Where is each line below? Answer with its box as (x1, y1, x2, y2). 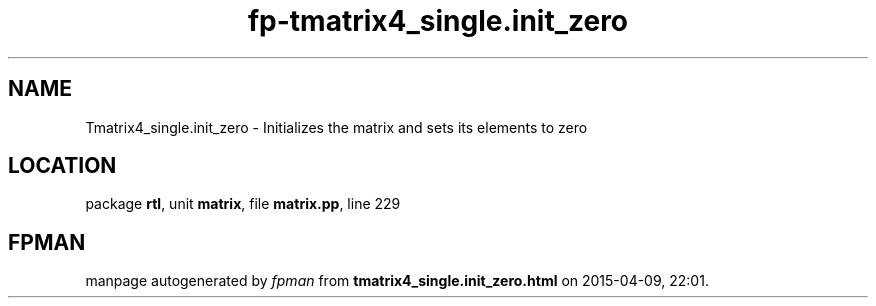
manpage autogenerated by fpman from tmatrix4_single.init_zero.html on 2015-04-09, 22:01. (85, 272, 709, 290)
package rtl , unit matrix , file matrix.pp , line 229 (85, 195, 401, 213)
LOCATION (8, 153, 117, 179)
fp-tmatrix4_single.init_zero (247, 4, 629, 38)
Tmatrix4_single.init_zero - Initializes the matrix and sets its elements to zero (85, 118, 588, 136)
